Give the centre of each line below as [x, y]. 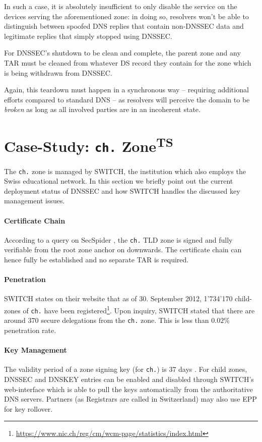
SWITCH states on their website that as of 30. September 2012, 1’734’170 [118, 298]
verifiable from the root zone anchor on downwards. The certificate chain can [123, 250]
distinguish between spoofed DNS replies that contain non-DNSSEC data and [124, 26]
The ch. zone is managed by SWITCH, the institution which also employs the [125, 171]
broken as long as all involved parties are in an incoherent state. [102, 109]
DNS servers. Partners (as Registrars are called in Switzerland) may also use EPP [130, 399]
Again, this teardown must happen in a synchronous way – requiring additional [126, 90]
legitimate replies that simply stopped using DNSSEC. [88, 36]
